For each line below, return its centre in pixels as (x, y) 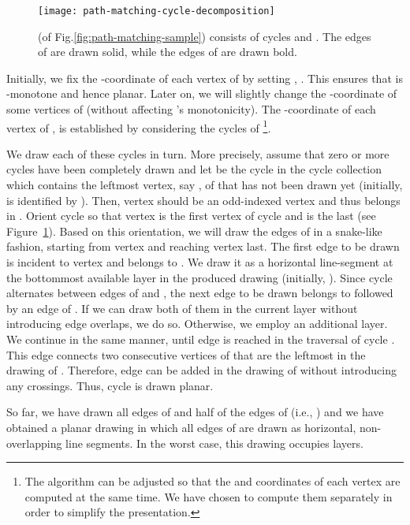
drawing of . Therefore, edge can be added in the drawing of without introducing (201, 370)
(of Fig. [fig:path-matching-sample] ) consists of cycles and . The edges (205, 36)
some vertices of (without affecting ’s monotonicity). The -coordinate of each (191, 109)
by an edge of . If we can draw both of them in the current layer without (182, 308)
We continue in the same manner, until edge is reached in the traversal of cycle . (201, 339)
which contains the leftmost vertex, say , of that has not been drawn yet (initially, (205, 185)
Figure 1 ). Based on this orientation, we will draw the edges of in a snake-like (194, 231)
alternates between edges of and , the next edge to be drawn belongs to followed (200, 293)
